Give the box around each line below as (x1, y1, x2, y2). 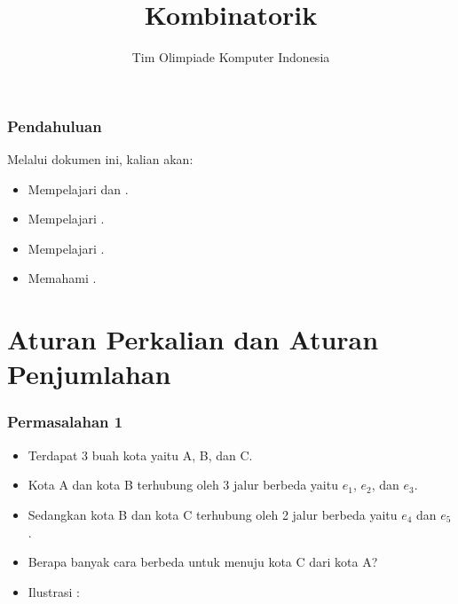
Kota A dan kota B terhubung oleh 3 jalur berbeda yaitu (28, 475, 338, 494)
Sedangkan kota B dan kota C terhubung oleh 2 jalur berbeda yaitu (28, 505, 398, 523)
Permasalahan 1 (7, 411, 123, 433)
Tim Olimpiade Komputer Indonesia (131, 48, 330, 67)
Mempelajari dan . (28, 179, 129, 198)
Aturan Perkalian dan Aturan (7, 321, 379, 357)
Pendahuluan (7, 114, 102, 137)
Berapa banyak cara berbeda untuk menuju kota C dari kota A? (28, 553, 378, 571)
